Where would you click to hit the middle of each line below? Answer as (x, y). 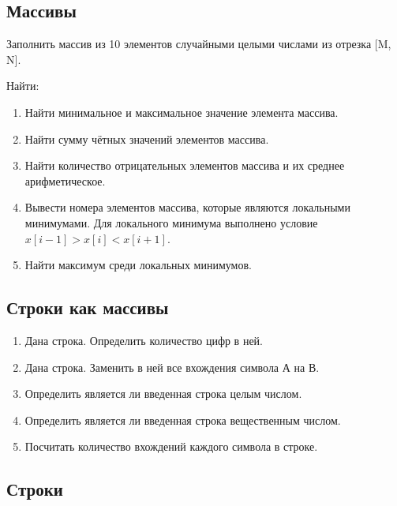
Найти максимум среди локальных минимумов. (138, 265)
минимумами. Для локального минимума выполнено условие (171, 222)
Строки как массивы (88, 307)
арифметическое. (65, 180)
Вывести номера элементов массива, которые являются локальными (187, 207)
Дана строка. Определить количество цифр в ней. (144, 340)
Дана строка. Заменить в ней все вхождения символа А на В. (172, 367)
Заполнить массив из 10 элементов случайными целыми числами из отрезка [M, (199, 44)
